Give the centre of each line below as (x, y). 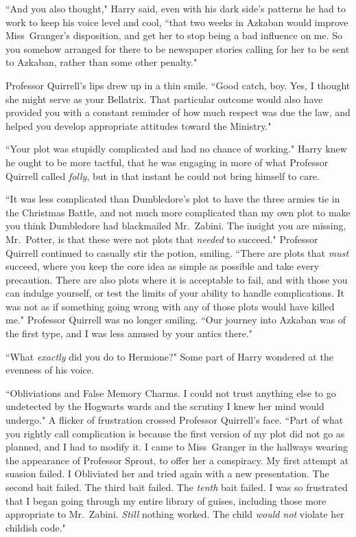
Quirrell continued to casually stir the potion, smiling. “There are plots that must (177, 252)
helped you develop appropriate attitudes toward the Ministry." (139, 125)
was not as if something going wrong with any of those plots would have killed (170, 306)
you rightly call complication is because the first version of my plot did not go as (175, 433)
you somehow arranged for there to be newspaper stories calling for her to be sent (178, 48)
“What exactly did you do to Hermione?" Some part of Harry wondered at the (169, 356)
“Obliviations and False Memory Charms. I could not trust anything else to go (171, 392)
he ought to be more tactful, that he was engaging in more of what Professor (167, 162)
